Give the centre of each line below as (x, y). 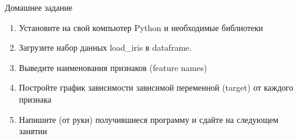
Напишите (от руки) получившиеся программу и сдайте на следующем (149, 119)
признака (35, 99)
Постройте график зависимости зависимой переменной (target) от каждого (156, 87)
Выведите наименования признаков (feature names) (113, 67)
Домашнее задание (39, 7)
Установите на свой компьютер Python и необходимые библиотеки (141, 27)
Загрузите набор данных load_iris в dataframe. (105, 47)
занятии (33, 131)
